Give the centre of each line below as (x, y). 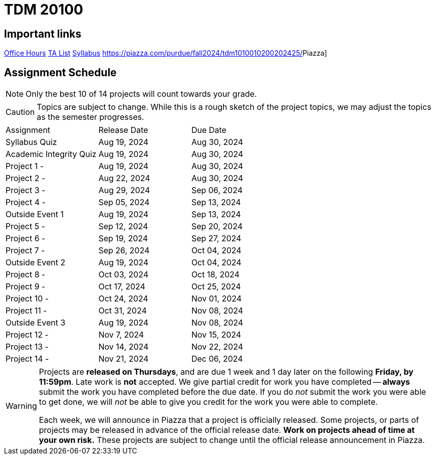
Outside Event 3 (36, 323)
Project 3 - (26, 190)
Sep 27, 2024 (216, 239)
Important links (43, 34)
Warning (21, 406)
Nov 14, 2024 (124, 347)
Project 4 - (26, 202)
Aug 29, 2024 (124, 190)
